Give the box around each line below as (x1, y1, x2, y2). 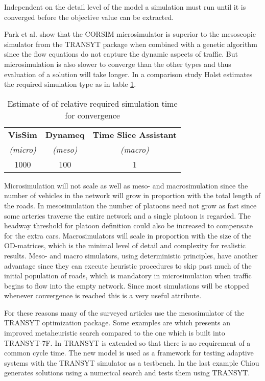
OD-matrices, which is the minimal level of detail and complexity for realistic (4, 240, 246, 251)
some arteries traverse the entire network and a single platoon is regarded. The (4, 210, 251, 221)
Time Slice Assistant (92, 128, 177, 140)
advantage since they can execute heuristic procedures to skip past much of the (4, 260, 252, 271)
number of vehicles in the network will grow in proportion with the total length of (4, 190, 260, 201)
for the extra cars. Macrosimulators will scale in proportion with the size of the (4, 230, 252, 241)
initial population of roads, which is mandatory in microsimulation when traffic (4, 270, 252, 281)
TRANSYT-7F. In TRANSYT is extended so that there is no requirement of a (4, 337, 251, 348)
